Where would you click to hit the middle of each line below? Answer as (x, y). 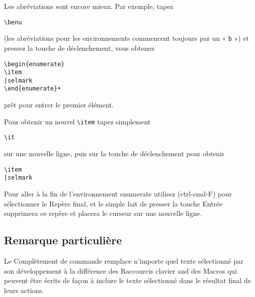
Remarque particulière (63, 240)
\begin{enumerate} (34, 64)
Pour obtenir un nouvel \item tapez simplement (77, 121)
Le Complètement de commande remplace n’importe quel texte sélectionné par (124, 260)
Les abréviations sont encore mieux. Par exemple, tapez (89, 6)
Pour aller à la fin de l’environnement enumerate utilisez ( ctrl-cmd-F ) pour (118, 193)
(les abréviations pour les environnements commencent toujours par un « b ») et (127, 38)
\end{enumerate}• (33, 89)
